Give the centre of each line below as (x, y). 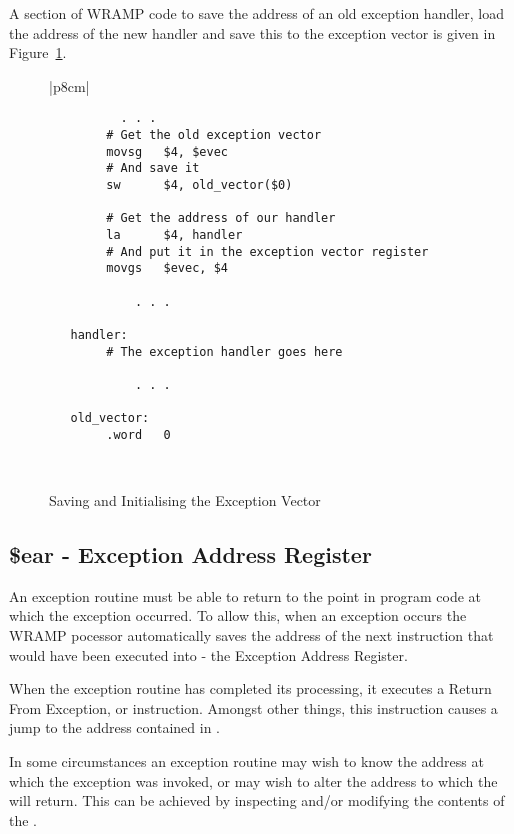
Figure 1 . (38, 52)
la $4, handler (174, 234)
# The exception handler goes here (224, 351)
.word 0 (138, 434)
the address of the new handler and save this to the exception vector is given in (252, 32)
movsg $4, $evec (167, 151)
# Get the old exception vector (214, 135)
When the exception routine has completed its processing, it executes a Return (250, 688)
